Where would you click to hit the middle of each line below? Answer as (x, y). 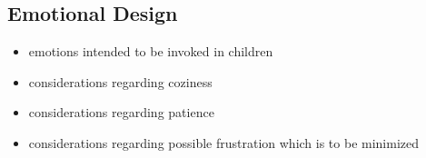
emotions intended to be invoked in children (151, 51)
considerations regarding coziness (120, 81)
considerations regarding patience (121, 112)
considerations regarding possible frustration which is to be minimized (224, 142)
